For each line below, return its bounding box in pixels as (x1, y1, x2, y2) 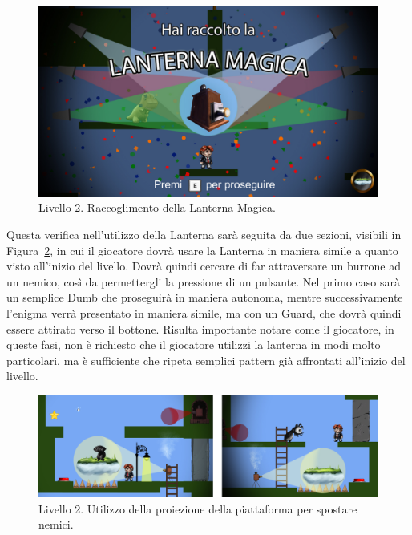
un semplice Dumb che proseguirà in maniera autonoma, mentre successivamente (6, 289, 403, 306)
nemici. (38, 516, 74, 533)
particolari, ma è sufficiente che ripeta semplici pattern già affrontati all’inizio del (6, 351, 406, 368)
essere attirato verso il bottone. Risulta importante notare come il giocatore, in (6, 320, 394, 337)
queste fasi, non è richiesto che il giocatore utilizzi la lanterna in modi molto (6, 336, 381, 353)
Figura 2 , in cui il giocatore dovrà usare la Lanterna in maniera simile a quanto (6, 241, 398, 258)
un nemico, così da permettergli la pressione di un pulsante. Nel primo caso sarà (6, 273, 401, 290)
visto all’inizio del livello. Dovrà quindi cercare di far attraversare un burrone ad (6, 257, 401, 274)
